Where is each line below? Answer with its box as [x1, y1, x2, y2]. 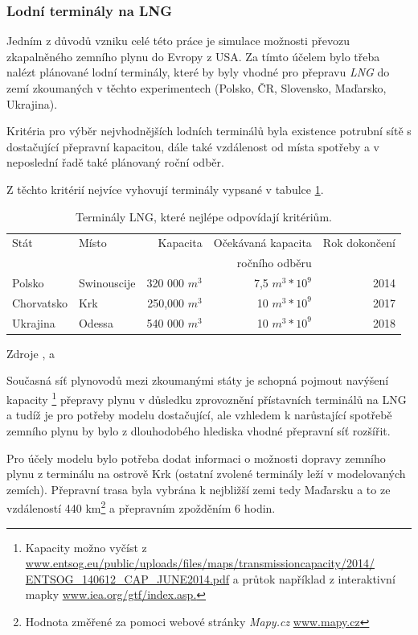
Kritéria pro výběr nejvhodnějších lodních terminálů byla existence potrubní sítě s [6, 122, 412, 139]
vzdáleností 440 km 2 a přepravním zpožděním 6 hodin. [6, 497, 276, 516]
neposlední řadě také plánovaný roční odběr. [6, 154, 224, 171]
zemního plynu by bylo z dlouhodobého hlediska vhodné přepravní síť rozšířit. [6, 422, 391, 439]
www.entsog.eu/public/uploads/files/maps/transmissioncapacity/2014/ [25, 555, 375, 571]
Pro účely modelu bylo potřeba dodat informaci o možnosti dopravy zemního [6, 449, 386, 466]
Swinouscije [78, 274, 136, 291]
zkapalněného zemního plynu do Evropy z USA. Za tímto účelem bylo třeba [6, 47, 380, 64]
